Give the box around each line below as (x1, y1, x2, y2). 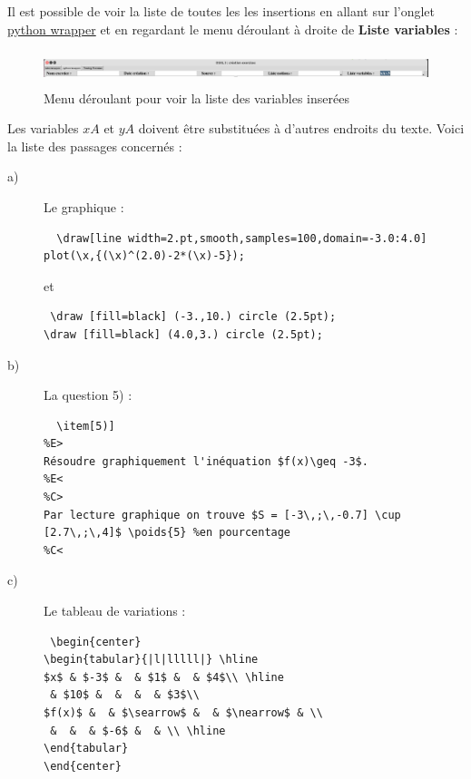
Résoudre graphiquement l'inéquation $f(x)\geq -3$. (44, 454, 368, 468)
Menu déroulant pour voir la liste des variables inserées (44, 88, 349, 107)
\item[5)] (56, 419, 115, 433)
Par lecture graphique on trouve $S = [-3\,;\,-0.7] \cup (44, 508, 401, 521)
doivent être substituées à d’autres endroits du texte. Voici (138, 119, 465, 138)
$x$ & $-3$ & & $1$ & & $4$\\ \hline (44, 670, 284, 684)
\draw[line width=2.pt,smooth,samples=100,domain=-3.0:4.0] (56, 231, 427, 245)
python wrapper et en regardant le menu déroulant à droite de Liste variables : (7, 19, 458, 38)
